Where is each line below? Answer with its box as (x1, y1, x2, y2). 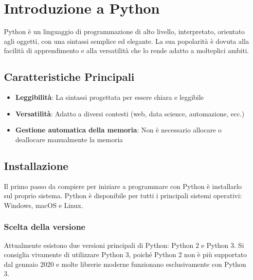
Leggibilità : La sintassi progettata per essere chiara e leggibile (15, 92, 204, 102)
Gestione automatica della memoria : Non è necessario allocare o (15, 125, 222, 135)
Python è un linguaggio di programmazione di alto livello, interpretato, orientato (4, 26, 245, 37)
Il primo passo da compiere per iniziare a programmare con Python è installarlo (4, 181, 242, 191)
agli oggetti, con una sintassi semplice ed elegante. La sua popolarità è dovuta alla (4, 36, 249, 46)
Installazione (4, 158, 69, 173)
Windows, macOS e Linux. (4, 200, 83, 210)
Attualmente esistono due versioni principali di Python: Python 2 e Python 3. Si (4, 240, 244, 250)
